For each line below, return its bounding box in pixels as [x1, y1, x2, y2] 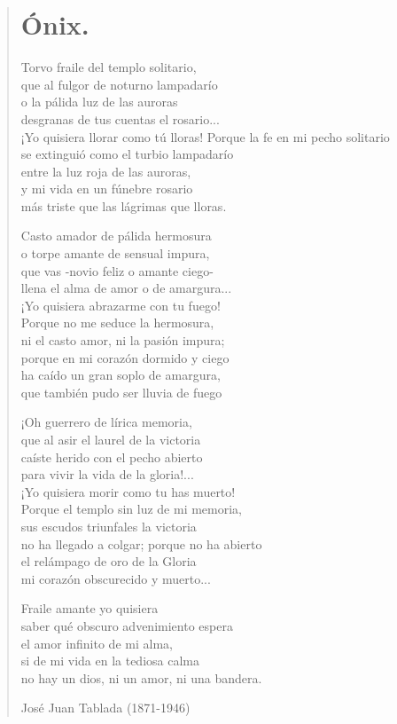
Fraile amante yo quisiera [20, 599, 159, 618]
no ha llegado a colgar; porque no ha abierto [20, 534, 262, 553]
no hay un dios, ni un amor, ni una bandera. [20, 668, 262, 687]
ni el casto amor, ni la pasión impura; [20, 331, 225, 350]
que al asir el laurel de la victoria [20, 430, 201, 448]
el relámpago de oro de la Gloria [20, 552, 197, 571]
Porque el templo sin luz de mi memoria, [20, 500, 243, 518]
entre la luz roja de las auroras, [20, 161, 191, 180]
